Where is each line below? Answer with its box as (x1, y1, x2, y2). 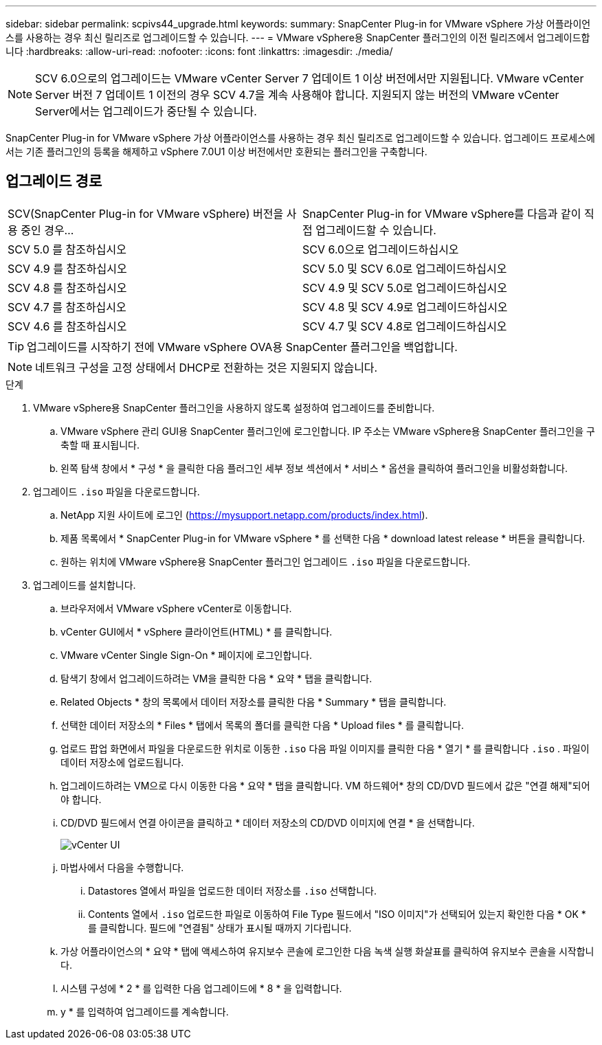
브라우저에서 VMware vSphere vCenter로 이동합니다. (60, 602, 292, 614)
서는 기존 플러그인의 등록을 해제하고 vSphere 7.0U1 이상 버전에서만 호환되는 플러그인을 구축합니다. (5, 146, 427, 157)
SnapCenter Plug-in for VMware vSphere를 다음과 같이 (302, 206, 581, 221)
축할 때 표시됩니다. (60, 438, 140, 451)
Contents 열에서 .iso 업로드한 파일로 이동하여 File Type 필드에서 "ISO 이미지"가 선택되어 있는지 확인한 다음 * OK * (88, 908, 586, 920)
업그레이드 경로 (5, 172, 102, 190)
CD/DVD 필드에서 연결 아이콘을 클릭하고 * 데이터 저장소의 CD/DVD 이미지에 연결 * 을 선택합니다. (60, 816, 475, 829)
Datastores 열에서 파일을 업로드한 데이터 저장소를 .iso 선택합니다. (88, 884, 377, 897)
